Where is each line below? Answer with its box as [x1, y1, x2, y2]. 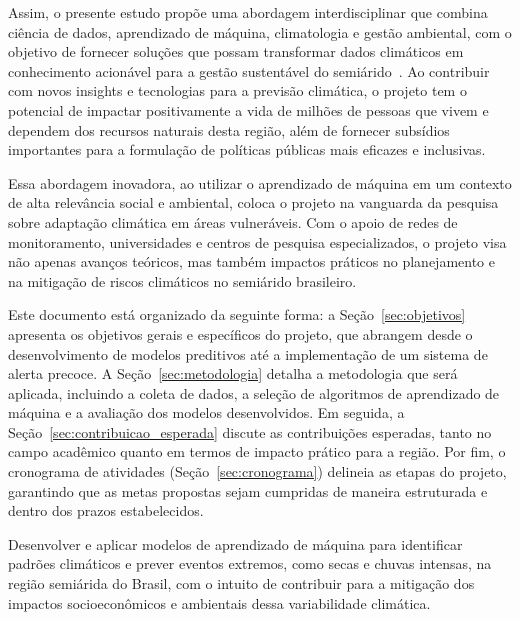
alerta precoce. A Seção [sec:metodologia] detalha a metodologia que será [8, 363, 458, 384]
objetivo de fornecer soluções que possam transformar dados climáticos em [8, 41, 464, 62]
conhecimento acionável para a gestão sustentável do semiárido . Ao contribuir [8, 60, 490, 81]
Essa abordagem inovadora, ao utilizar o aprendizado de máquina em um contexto [8, 172, 512, 193]
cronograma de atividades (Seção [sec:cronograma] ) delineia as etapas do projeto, [8, 461, 507, 482]
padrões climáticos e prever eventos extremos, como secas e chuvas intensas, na [8, 553, 492, 574]
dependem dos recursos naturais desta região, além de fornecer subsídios [8, 119, 450, 140]
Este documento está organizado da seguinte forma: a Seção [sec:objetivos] [8, 304, 466, 325]
